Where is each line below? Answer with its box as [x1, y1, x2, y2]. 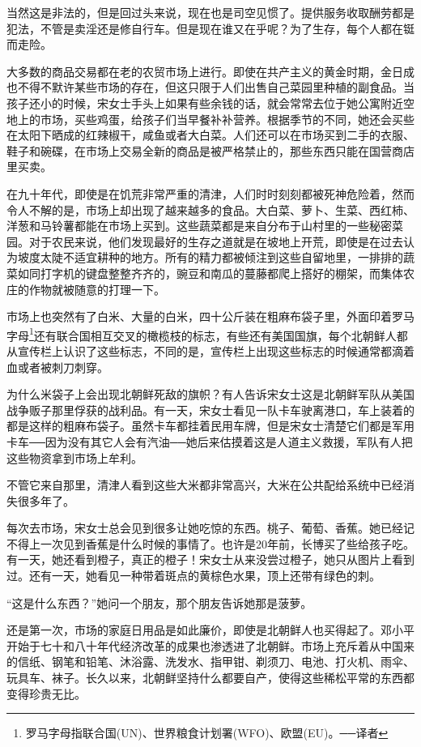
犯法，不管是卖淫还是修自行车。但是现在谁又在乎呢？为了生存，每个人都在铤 [6, 19, 415, 36]
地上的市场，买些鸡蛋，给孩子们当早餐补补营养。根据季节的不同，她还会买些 [6, 110, 415, 127]
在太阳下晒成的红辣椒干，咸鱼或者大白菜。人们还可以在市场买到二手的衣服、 [6, 126, 415, 143]
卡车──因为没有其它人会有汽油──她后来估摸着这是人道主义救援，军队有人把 [6, 433, 413, 450]
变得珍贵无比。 [6, 685, 86, 702]
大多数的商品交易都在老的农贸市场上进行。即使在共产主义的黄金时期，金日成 [6, 62, 415, 79]
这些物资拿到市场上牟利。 [6, 449, 142, 466]
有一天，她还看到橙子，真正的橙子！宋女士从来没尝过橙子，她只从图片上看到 [6, 551, 415, 568]
